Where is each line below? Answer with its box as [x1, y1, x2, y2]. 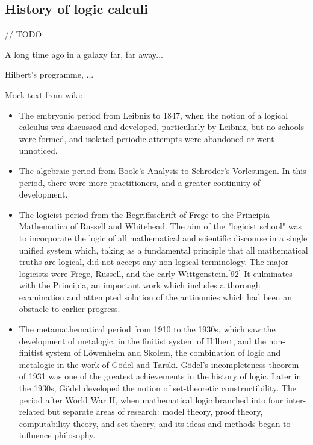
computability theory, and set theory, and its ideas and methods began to [19, 417, 291, 429]
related [19, 405, 45, 418]
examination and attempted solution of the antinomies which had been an [19, 290, 293, 303]
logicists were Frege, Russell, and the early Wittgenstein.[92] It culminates [19, 267, 293, 279]
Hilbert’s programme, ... [5, 68, 94, 81]
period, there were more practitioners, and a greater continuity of [19, 176, 260, 188]
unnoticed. [19, 144, 58, 157]
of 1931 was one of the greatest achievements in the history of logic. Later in [19, 370, 302, 382]
